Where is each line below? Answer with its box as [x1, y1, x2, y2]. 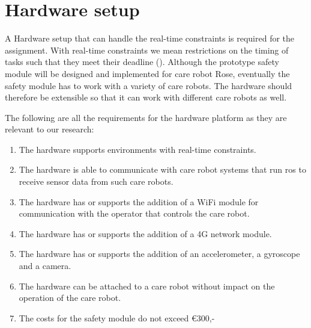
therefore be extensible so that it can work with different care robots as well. [5, 91, 287, 104]
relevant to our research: [5, 123, 94, 135]
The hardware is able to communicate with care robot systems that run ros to [19, 163, 306, 176]
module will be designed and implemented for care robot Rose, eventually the [5, 67, 290, 79]
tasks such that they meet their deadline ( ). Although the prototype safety [5, 55, 279, 68]
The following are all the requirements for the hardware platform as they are [5, 111, 287, 123]
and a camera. [19, 259, 71, 272]
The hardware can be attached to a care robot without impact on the [19, 279, 275, 292]
